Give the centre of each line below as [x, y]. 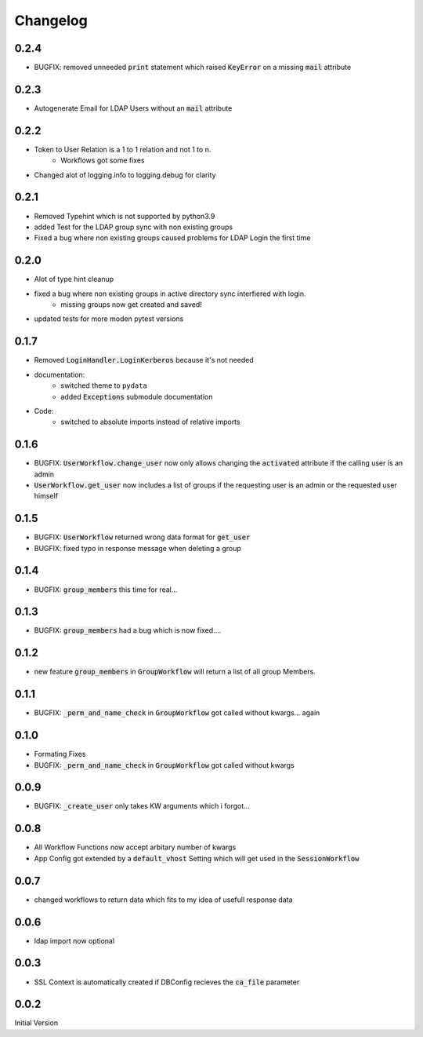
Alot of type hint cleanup [74, 279]
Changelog [51, 20]
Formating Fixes [60, 754]
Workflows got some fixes [103, 160]
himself [46, 496]
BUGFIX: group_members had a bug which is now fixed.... [128, 630]
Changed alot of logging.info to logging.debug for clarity [125, 175]
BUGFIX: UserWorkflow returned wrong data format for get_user [142, 537]
